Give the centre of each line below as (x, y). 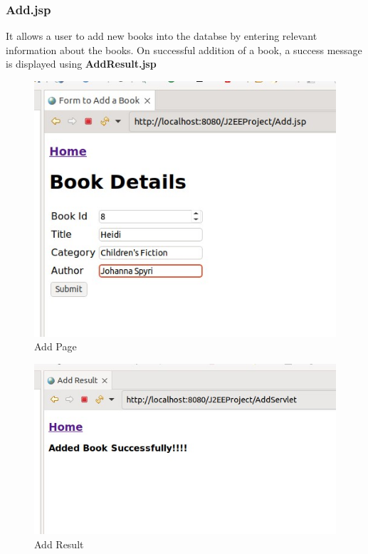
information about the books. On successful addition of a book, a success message (184, 49)
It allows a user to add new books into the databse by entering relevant (162, 36)
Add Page (56, 346)
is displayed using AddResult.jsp (81, 64)
